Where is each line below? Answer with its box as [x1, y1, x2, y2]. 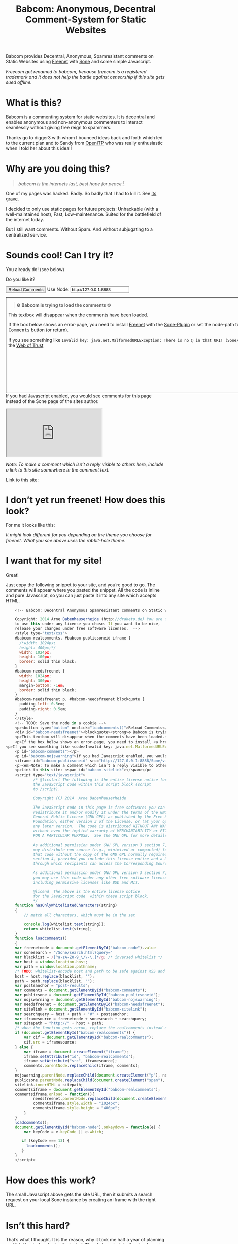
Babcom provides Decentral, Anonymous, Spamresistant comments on [6, 53, 154, 59]
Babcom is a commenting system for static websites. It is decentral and [6, 114, 155, 120]
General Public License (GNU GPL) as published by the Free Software [32, 814, 183, 820]
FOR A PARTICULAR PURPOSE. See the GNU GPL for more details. [32, 833, 169, 838]
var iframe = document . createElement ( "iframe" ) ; [24, 1049, 129, 1054]
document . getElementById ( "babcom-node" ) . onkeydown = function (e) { [15, 1125, 160, 1130]
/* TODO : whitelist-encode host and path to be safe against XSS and [15, 969, 165, 974]
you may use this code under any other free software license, [32, 875, 169, 881]
